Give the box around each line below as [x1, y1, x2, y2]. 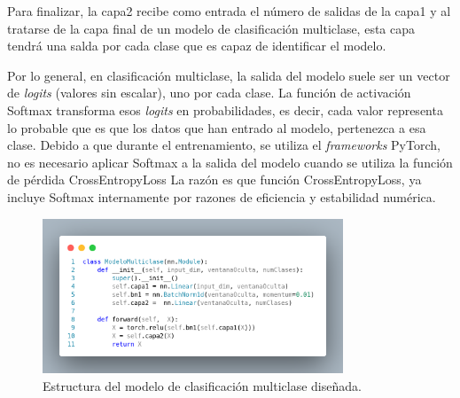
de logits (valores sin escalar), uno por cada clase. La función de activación [7, 83, 411, 102]
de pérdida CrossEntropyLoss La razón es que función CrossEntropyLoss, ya [7, 170, 422, 189]
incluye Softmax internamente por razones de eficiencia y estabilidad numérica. [7, 187, 436, 206]
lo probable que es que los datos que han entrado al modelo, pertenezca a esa [7, 118, 426, 137]
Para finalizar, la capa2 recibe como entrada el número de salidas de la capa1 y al [7, 2, 451, 20]
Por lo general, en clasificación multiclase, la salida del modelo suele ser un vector [7, 66, 450, 84]
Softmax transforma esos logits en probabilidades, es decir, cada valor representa [7, 100, 443, 119]
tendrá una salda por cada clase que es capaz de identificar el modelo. [7, 36, 386, 55]
